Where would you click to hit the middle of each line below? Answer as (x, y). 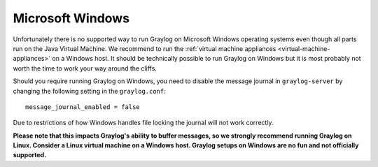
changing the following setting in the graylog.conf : (89, 91)
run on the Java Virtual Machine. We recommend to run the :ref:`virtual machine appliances (145, 48)
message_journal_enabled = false (83, 107)
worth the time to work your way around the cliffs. (85, 68)
